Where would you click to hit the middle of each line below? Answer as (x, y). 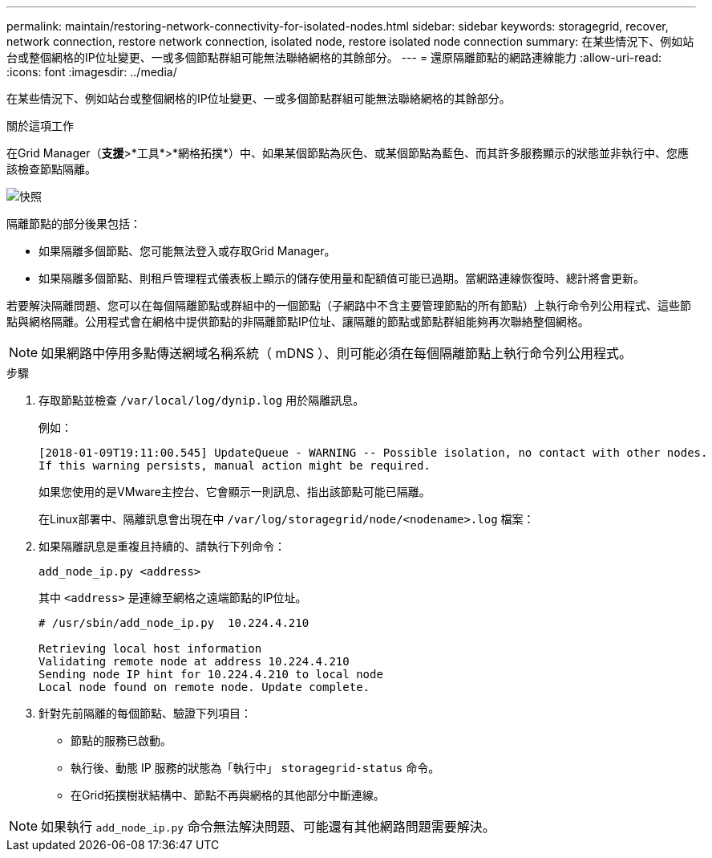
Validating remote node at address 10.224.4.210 (194, 661)
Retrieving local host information (150, 649)
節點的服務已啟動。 (121, 740)
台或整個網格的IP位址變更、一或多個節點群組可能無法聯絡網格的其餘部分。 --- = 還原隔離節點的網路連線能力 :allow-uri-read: (334, 57)
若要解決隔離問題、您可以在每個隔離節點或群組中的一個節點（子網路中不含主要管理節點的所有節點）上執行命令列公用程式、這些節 (349, 305)
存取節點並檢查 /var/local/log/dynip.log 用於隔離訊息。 (202, 400)
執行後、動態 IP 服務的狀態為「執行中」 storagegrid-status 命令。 (255, 768)
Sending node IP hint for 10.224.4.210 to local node (211, 674)
